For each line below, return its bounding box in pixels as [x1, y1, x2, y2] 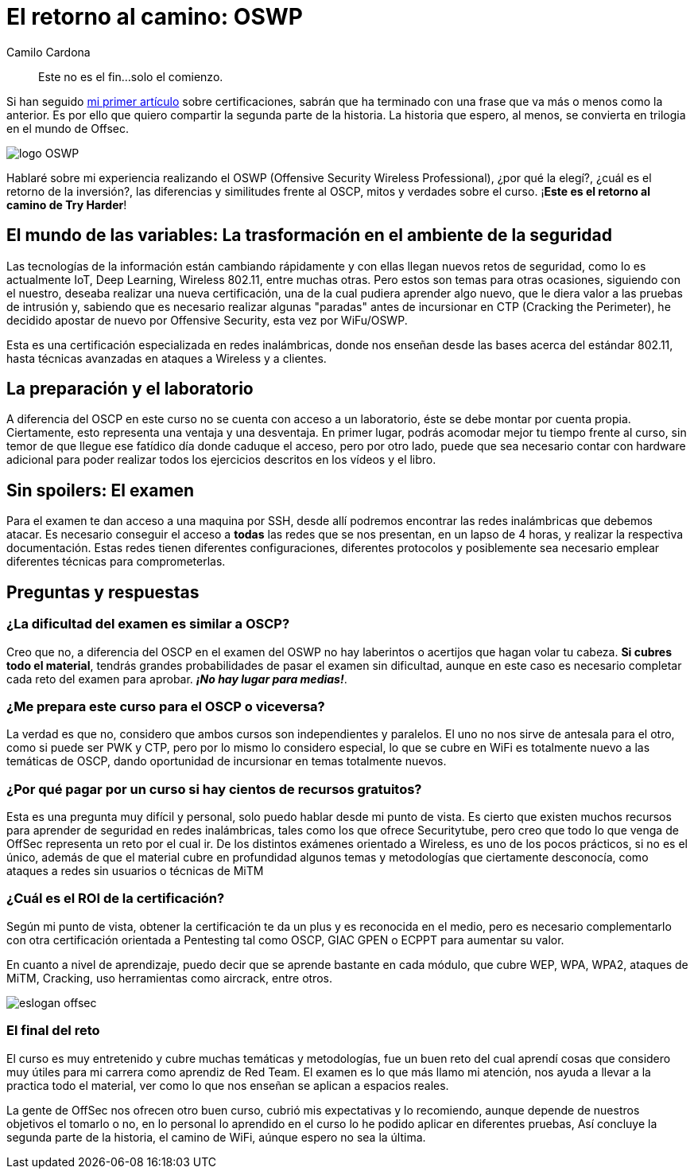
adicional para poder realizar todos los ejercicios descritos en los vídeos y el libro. [6, 453, 436, 467]
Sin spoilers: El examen [6, 480, 195, 500]
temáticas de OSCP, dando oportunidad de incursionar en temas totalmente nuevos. [6, 754, 447, 768]
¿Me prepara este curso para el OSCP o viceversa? [6, 698, 325, 714]
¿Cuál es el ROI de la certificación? [6, 890, 225, 907]
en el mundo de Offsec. [6, 121, 130, 135]
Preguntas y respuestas [6, 582, 200, 602]
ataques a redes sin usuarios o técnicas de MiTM [6, 864, 264, 877]
